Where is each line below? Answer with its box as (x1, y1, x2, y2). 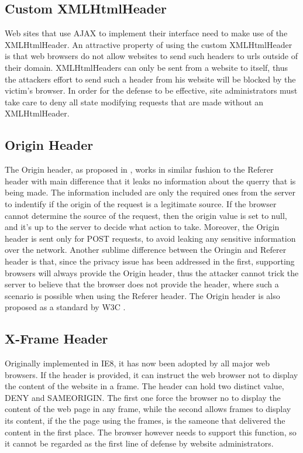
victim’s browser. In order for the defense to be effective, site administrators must (5, 84, 298, 97)
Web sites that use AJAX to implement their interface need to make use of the (5, 27, 288, 39)
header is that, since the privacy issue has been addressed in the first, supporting (5, 255, 295, 267)
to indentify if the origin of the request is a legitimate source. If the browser (5, 197, 277, 210)
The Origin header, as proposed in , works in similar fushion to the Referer (5, 163, 274, 176)
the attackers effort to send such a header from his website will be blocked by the (5, 73, 296, 85)
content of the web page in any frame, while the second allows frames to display (5, 403, 291, 415)
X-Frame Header (5, 330, 108, 348)
